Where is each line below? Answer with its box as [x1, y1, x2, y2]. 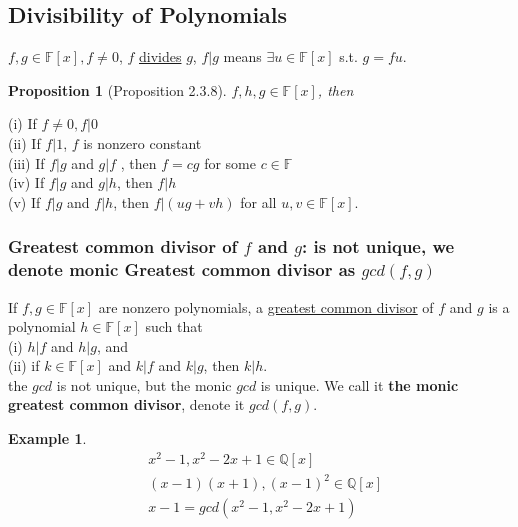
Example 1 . [8, 428, 87, 449]
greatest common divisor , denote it [8, 394, 245, 415]
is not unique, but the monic [56, 374, 232, 395]
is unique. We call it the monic [260, 374, 459, 395]
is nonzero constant [83, 132, 202, 153]
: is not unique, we [302, 234, 455, 259]
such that [145, 316, 203, 337]
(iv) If [8, 172, 45, 193]
